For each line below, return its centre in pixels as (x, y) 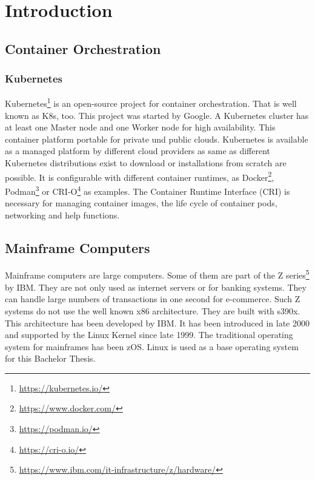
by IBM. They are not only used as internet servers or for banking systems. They (156, 287)
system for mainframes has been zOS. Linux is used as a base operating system (152, 346)
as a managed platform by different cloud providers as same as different (138, 151)
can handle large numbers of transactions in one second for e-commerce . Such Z (153, 299)
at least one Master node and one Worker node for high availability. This (140, 127)
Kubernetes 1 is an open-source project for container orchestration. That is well (151, 103)
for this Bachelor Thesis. (50, 358)
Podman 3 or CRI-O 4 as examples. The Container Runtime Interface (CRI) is (148, 190)
